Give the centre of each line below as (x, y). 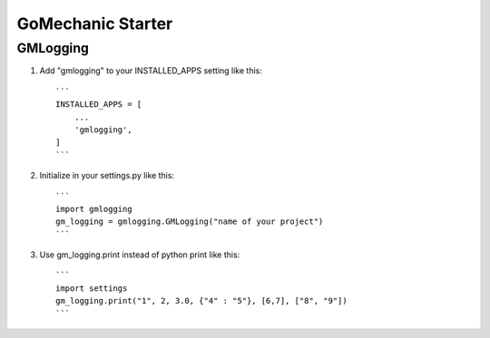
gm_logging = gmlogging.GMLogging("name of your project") (190, 222)
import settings (92, 288)
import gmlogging (94, 209)
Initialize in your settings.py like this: (107, 176)
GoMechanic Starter (95, 24)
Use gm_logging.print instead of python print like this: (140, 255)
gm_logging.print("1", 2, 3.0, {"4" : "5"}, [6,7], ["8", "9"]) (202, 301)
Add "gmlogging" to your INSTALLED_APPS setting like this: (151, 71)
